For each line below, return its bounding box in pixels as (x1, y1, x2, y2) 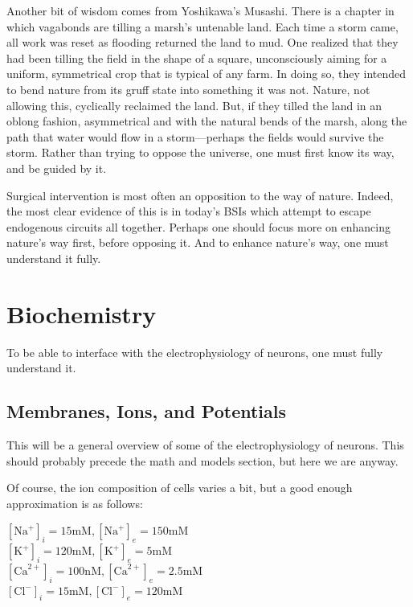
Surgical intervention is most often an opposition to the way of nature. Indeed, (6, 187, 394, 203)
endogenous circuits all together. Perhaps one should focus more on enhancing (6, 218, 391, 235)
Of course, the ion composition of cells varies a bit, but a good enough (6, 479, 353, 496)
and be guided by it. (6, 159, 107, 176)
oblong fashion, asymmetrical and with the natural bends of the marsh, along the (6, 113, 407, 129)
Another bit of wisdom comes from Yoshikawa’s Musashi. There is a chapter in (6, 2, 395, 18)
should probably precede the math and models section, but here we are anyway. (6, 452, 399, 469)
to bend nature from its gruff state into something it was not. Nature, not (6, 80, 370, 97)
